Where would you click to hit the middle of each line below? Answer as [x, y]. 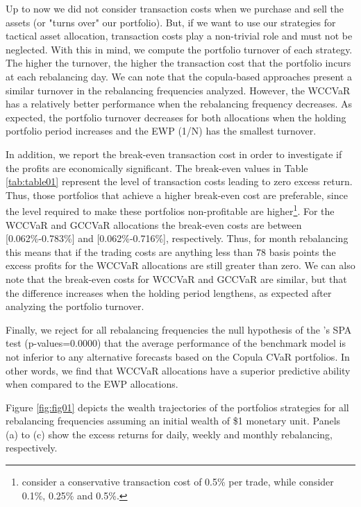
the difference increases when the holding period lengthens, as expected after [169, 292]
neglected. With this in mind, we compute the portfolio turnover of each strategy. [179, 49]
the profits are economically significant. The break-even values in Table [157, 167]
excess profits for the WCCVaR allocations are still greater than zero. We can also [180, 265]
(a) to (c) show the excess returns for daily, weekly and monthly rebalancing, [169, 434]
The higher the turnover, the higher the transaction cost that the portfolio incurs [178, 63]
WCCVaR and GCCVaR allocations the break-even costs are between [154, 224]
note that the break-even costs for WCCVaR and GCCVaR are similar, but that [176, 278]
